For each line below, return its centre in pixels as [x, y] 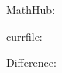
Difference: [31, 62]
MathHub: [31, 9]
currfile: [24, 36]
